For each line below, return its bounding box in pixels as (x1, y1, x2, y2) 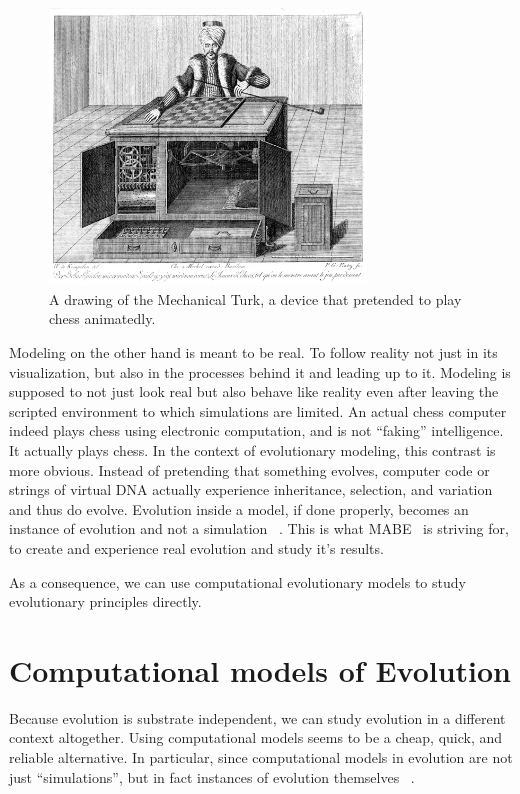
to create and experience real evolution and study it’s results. (9, 537, 384, 558)
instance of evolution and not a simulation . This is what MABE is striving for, (9, 518, 509, 539)
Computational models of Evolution (9, 649, 512, 690)
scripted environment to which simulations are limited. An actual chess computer (9, 400, 507, 421)
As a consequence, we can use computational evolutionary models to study (9, 571, 466, 592)
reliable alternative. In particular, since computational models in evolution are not (9, 747, 513, 767)
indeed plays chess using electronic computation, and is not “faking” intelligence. (9, 420, 504, 441)
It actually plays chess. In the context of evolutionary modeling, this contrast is (9, 439, 496, 460)
